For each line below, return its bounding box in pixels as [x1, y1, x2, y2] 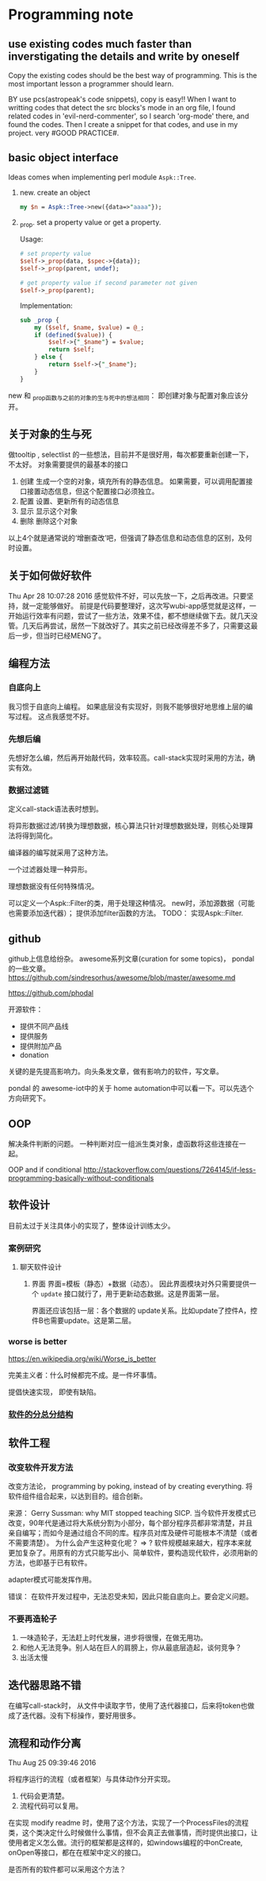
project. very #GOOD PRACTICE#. [8, 129, 120, 137]
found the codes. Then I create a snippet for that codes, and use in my [8, 120, 238, 129]
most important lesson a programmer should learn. [8, 79, 174, 88]
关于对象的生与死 [8, 427, 92, 441]
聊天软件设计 [19, 1262, 62, 1272]
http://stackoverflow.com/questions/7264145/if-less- [82, 1165, 256, 1174]
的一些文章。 [8, 964, 50, 973]
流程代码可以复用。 [19, 1801, 83, 1810]
